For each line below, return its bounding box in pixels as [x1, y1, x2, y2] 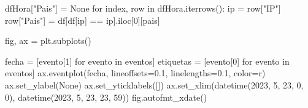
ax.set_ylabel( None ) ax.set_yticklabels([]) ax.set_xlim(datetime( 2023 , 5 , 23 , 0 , [5, 78, 304, 91]
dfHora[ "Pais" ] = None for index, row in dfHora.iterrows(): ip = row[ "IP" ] [5, 2, 281, 14]
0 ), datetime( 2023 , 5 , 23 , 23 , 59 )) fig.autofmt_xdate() [5, 90, 207, 103]
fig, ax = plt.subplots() [5, 34, 91, 47]
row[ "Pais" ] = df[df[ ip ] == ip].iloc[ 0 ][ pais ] [5, 13, 160, 26]
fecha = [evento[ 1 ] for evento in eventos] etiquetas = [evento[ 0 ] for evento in [5, 54, 290, 67]
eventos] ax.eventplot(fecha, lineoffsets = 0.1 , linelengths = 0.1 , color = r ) [5, 67, 266, 79]
